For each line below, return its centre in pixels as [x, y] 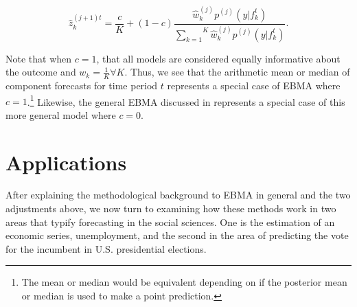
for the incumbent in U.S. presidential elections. [106, 248]
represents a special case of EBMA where [254, 85]
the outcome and [41, 72]
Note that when [39, 58]
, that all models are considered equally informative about [218, 58]
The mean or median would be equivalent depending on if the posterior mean [184, 282]
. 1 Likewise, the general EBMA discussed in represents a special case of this [186, 100]
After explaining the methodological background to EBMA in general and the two [178, 195]
